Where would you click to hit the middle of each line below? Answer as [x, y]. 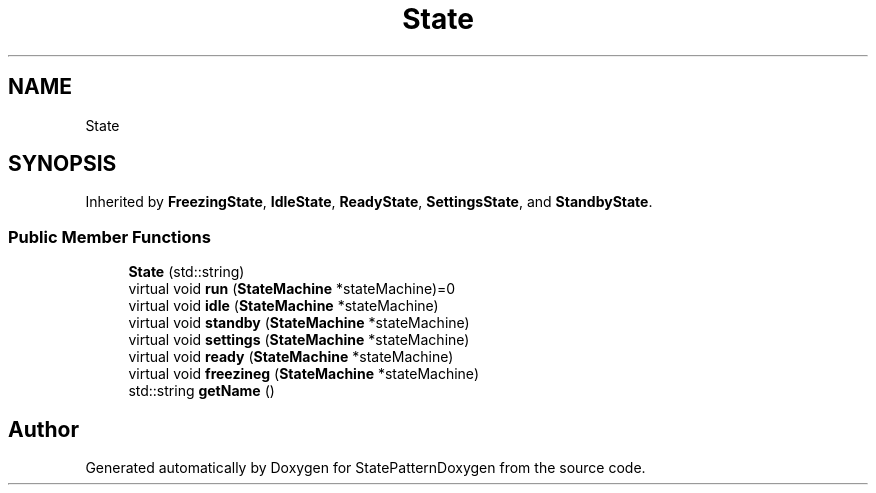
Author [43, 429]
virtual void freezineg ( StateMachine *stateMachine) [303, 374]
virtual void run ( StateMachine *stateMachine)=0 [292, 289]
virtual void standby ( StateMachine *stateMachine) [299, 323]
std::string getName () [201, 391]
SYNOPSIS [62, 164]
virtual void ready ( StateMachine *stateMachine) [291, 357]
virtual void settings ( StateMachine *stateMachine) [299, 340]
